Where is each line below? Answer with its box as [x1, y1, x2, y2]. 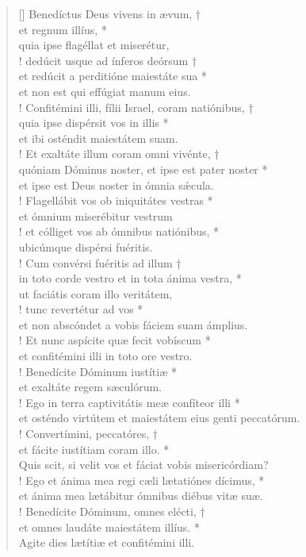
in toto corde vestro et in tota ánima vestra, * [18, 270, 242, 286]
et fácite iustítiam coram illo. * [18, 440, 170, 457]
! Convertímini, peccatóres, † [18, 425, 158, 442]
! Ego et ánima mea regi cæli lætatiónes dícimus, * [18, 471, 265, 488]
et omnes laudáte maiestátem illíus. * [18, 518, 200, 535]
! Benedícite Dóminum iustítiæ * [18, 363, 177, 379]
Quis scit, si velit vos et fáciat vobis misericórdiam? [18, 456, 269, 473]
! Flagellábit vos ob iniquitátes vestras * [18, 192, 213, 209]
